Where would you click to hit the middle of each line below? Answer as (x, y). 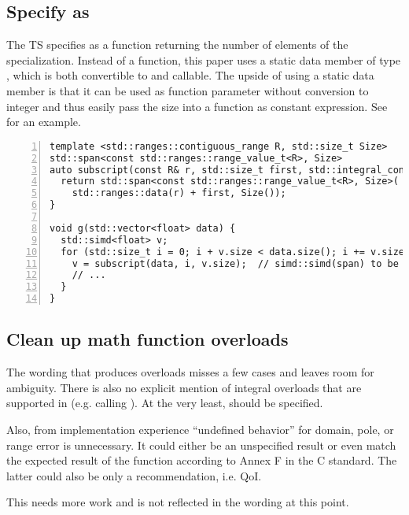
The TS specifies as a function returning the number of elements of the (177, 44)
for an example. (44, 122)
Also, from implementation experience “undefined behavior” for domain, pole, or (200, 429)
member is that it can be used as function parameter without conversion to (188, 90)
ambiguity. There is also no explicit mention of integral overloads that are (184, 387)
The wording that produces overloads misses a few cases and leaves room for (190, 372)
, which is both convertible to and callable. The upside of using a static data (190, 75)
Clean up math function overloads (147, 339)
